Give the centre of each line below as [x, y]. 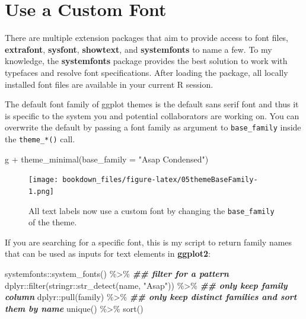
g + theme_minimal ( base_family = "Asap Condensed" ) [107, 159]
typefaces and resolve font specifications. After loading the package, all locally [146, 72]
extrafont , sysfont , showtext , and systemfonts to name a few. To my [138, 49]
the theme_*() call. [40, 138]
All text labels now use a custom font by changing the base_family [152, 210]
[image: [44, 180]
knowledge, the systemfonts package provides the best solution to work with [146, 61]
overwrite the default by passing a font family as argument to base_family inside [153, 127]
